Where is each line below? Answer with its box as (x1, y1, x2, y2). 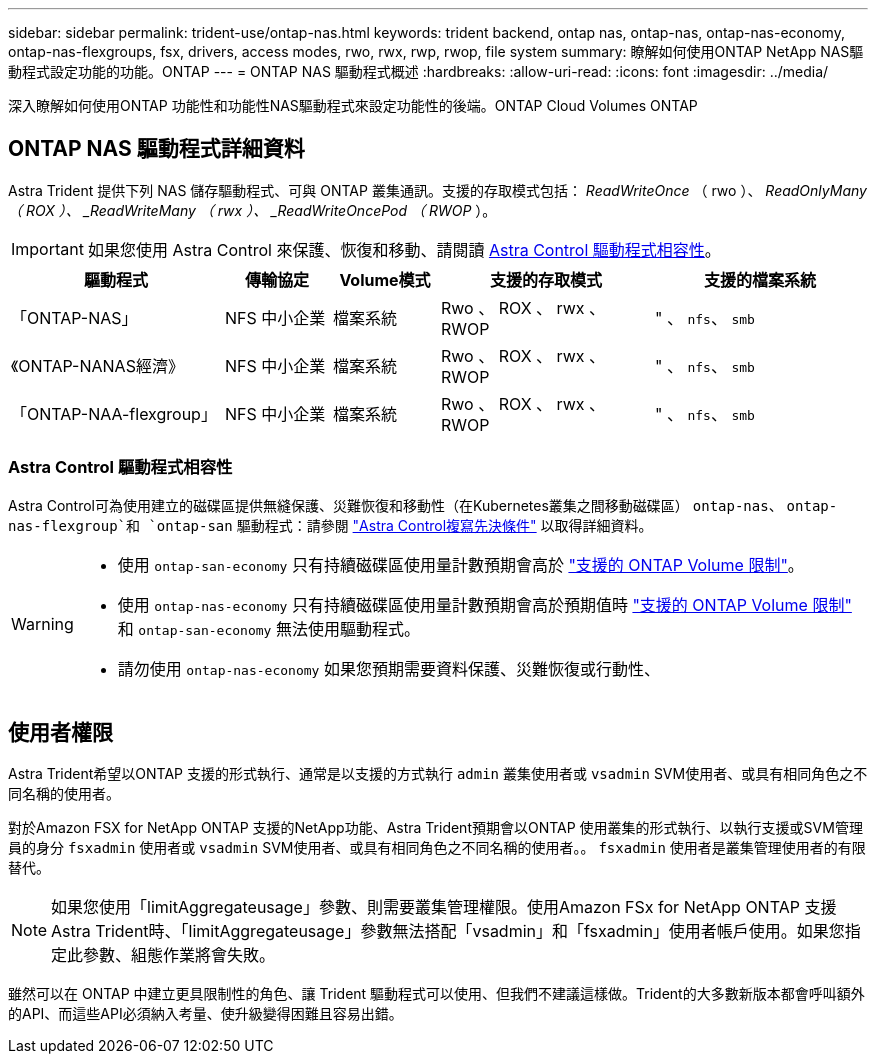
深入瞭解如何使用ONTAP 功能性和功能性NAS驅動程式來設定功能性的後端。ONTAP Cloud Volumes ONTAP (8, 97, 698, 114)
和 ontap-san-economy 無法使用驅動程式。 (117, 618, 420, 639)
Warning (11, 613, 74, 634)
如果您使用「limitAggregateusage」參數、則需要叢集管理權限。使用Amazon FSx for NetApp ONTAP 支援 (51, 897, 837, 918)
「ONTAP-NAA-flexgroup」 (11, 403, 217, 424)
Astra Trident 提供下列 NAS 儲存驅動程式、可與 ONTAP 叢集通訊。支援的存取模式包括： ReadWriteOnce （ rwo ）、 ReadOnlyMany (8, 181, 867, 199)
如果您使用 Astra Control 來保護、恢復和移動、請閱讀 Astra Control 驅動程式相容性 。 (87, 239, 721, 260)
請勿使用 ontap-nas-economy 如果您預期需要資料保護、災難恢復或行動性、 (117, 658, 660, 679)
